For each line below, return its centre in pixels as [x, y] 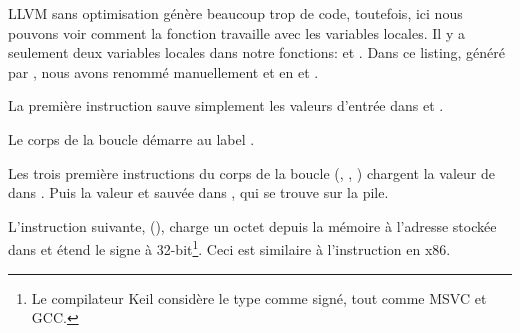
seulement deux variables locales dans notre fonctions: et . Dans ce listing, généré [257, 52]
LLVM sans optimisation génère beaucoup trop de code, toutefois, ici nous [235, 13]
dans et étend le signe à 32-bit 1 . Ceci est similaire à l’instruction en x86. [229, 247]
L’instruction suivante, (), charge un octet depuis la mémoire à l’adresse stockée [252, 225]
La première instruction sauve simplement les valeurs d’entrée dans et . [226, 105]
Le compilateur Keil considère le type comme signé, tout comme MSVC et [259, 297]
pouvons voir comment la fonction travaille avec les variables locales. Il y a [236, 32]
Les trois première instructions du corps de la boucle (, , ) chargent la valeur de [251, 172]
